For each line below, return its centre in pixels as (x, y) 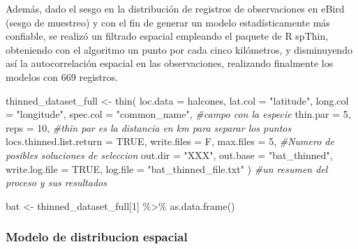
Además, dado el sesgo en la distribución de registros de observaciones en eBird (175, 8)
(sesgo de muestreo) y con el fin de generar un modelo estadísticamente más (168, 22)
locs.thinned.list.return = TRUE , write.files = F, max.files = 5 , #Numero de (170, 141)
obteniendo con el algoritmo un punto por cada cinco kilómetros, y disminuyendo (179, 49)
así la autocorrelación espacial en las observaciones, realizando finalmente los (170, 63)
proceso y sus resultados (56, 182)
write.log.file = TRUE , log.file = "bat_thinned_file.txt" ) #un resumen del (167, 168)
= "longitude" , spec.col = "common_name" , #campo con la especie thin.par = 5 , (178, 114)
